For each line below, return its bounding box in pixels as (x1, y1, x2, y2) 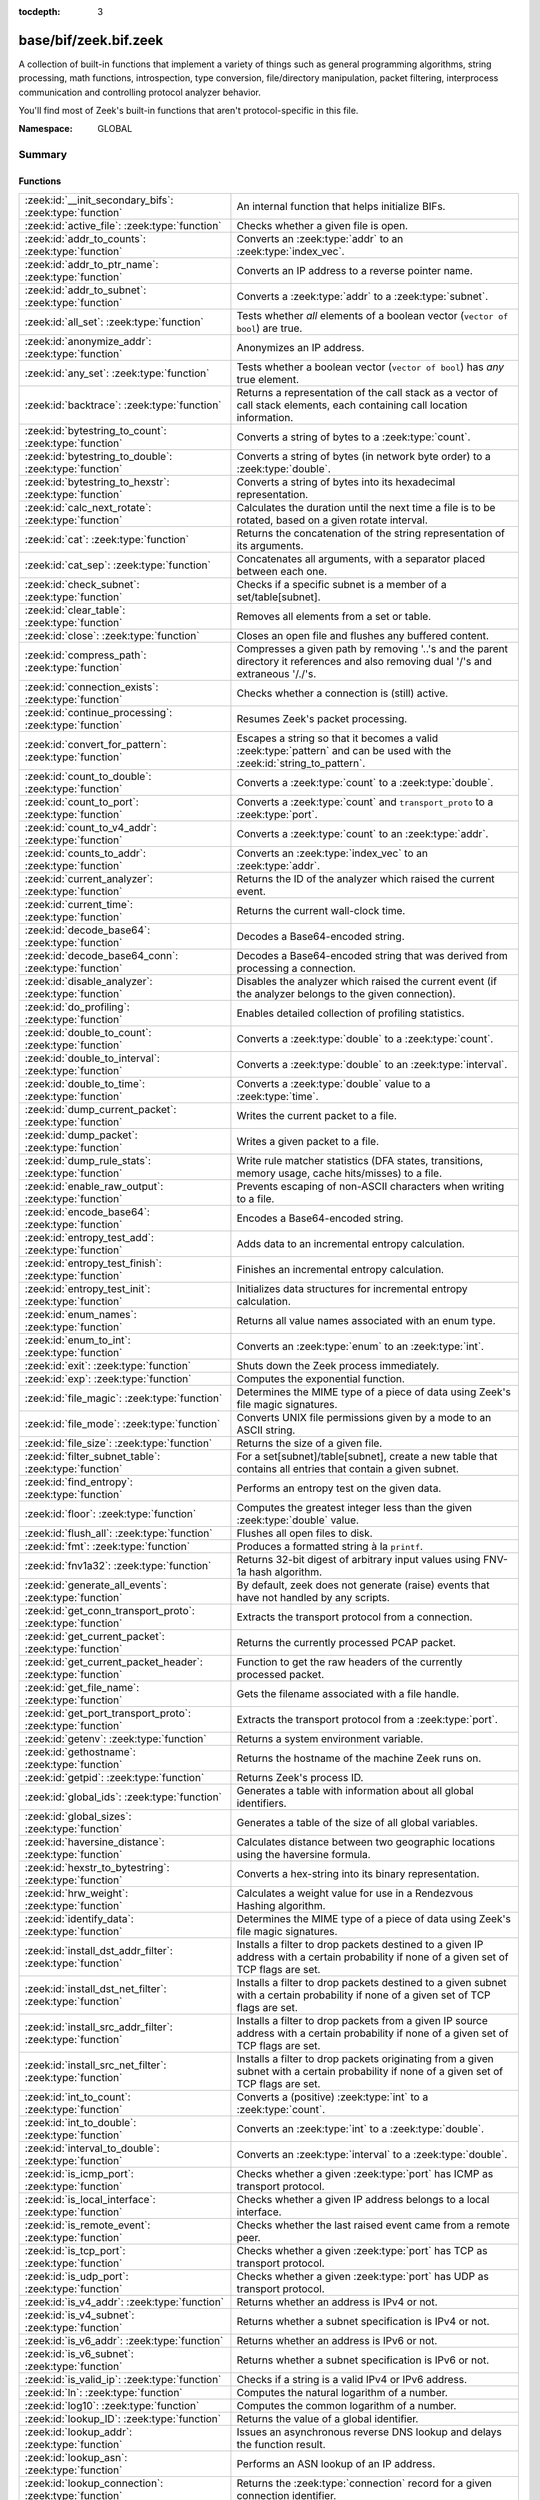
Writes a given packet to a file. (236, 1135, 380, 1149)
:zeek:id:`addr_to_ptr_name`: (24, 258, 159, 272)
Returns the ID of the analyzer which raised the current (236, 872, 495, 886)
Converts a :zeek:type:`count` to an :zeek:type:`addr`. (236, 827, 489, 841)
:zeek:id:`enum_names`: (24, 1308, 137, 1322)
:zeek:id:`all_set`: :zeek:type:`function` (24, 315, 204, 329)
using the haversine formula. (236, 1848, 371, 1862)
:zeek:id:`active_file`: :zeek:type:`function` (24, 219, 222, 233)
